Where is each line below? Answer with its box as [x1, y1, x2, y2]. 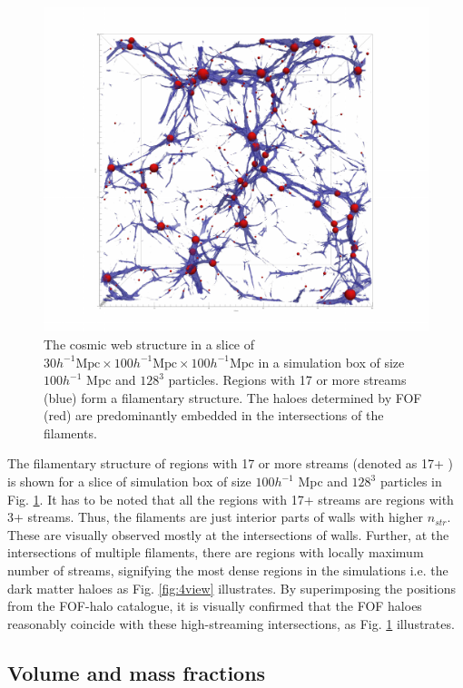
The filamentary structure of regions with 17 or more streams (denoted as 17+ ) [7, 454, 454, 473]
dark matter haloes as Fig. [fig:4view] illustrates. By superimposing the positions [7, 578, 456, 597]
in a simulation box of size [258, 352, 405, 371]
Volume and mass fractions [7, 658, 266, 686]
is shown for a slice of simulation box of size [7, 472, 251, 491]
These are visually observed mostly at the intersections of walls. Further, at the [7, 525, 449, 544]
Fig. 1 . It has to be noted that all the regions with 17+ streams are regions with [7, 489, 454, 508]
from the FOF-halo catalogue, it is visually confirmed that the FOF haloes [7, 596, 422, 615]
